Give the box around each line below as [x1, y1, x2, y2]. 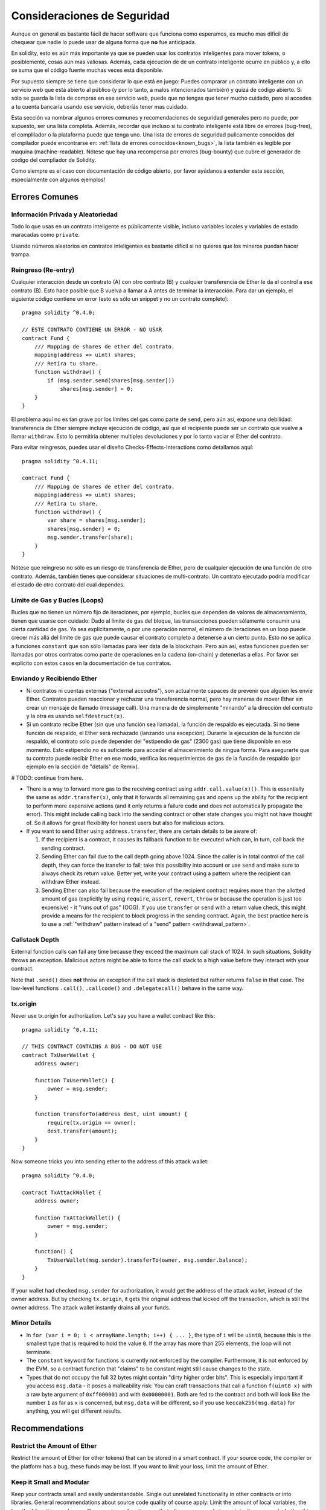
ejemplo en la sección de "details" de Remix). [26, 763, 139, 770]
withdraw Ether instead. [41, 878, 101, 885]
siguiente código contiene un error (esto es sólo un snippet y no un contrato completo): [11, 295, 229, 303]
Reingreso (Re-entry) [11, 266, 75, 274]
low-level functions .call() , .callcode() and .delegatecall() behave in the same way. [11, 985, 244, 992]
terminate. [26, 1348, 52, 1355]
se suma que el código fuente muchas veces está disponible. [11, 66, 164, 74]
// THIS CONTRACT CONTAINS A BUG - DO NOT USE [22, 1043, 162, 1050]
